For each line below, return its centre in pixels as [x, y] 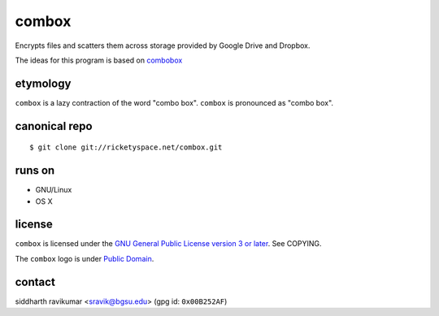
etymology [43, 83]
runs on [35, 171]
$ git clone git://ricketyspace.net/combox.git [126, 147]
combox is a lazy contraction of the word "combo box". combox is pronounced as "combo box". [174, 102]
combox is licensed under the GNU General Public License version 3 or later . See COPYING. [168, 244]
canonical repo [54, 126]
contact [35, 281]
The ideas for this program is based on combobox [99, 60]
